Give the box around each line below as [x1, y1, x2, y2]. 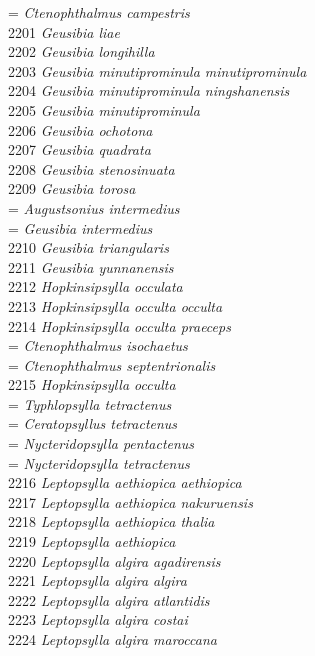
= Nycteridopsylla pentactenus [8, 433, 195, 454]
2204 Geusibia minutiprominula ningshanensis [8, 80, 290, 101]
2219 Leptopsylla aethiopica [8, 531, 176, 552]
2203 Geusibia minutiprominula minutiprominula [8, 60, 307, 81]
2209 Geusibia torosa [8, 178, 136, 199]
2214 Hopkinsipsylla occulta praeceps [8, 315, 231, 336]
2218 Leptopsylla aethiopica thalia [8, 511, 215, 532]
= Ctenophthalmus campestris [8, 2, 190, 22]
